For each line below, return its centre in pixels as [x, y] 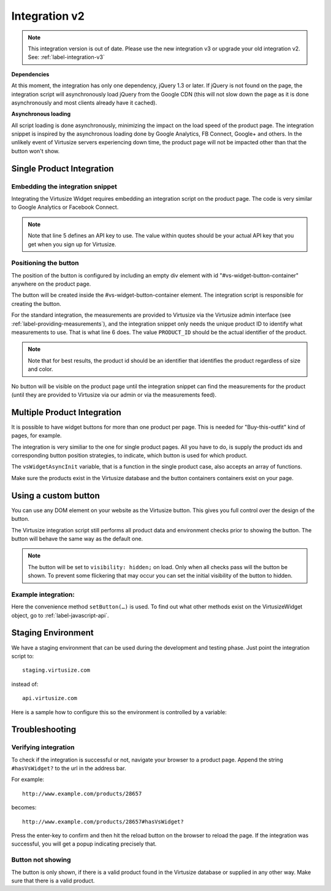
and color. [40, 369]
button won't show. [36, 151]
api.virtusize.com [50, 698]
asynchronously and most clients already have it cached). [84, 103]
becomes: [24, 807]
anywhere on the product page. [51, 284]
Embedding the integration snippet [64, 186]
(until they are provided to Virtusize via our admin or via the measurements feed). [114, 395]
